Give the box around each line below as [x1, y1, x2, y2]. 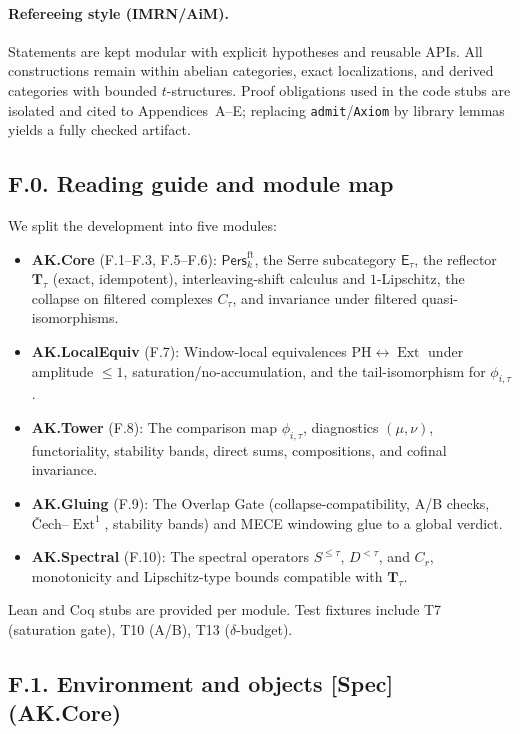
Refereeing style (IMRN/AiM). [8, 2, 229, 23]
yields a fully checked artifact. [8, 119, 191, 140]
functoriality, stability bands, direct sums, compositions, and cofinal [31, 439, 447, 460]
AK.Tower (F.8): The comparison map [31, 416, 278, 437]
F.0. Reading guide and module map [8, 168, 394, 199]
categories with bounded [8, 79, 158, 100]
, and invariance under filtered [232, 287, 418, 308]
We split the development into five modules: [8, 215, 277, 236]
